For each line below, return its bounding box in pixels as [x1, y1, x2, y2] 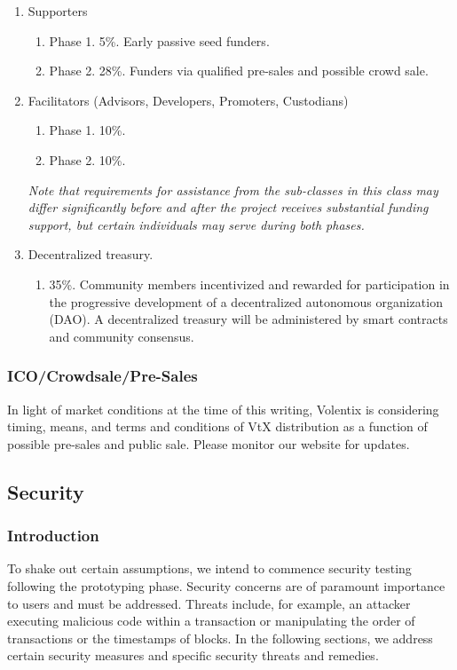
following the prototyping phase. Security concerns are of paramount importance [7, 576, 445, 595]
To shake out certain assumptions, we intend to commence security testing [7, 559, 412, 578]
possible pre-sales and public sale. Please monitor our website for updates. [7, 434, 410, 453]
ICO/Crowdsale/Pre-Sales [7, 365, 198, 387]
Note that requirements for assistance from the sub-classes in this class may [28, 180, 438, 199]
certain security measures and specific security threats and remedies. [7, 646, 379, 665]
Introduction [7, 524, 99, 547]
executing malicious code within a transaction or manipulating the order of [7, 611, 415, 630]
